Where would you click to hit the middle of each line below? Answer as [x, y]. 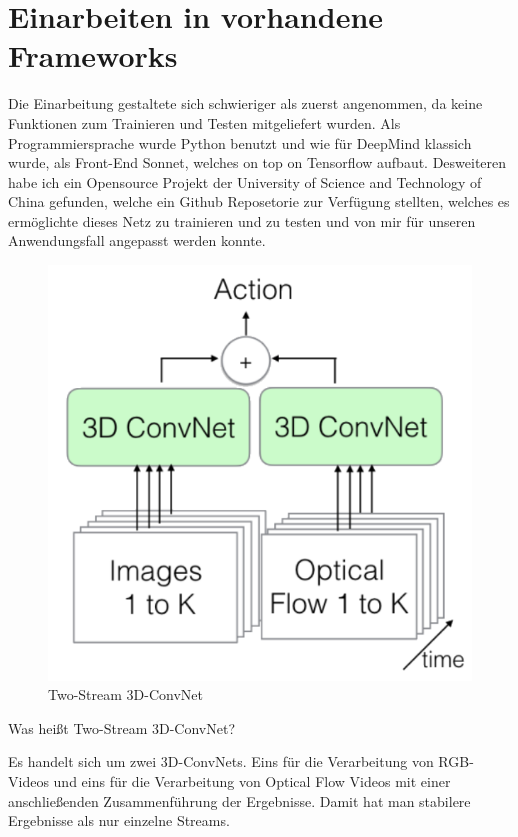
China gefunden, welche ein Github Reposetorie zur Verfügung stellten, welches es [259, 201]
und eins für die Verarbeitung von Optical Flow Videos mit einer [252, 780]
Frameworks [93, 55]
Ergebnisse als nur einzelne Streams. [119, 820]
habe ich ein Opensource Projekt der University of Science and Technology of [245, 181]
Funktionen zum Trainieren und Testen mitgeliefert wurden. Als [204, 122]
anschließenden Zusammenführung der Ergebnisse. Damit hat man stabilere [239, 800]
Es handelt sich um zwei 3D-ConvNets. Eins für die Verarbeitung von [221, 761]
